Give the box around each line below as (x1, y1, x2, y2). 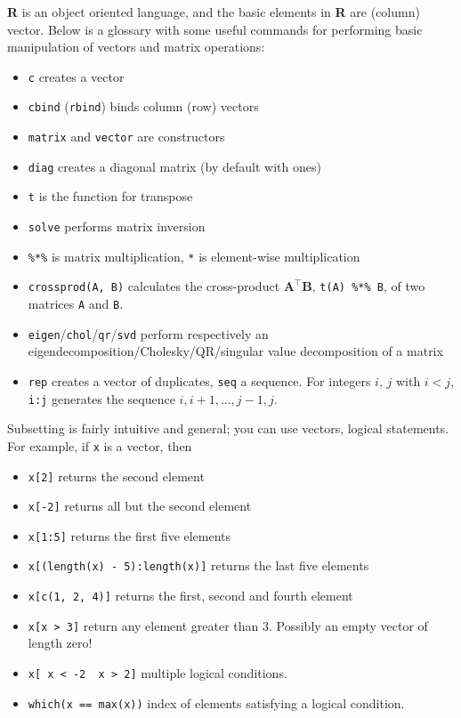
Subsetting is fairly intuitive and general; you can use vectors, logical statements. (7, 419, 449, 438)
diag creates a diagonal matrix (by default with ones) (28, 157, 321, 175)
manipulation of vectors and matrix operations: (7, 37, 265, 56)
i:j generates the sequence (28, 389, 175, 407)
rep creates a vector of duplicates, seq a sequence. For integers (28, 371, 371, 390)
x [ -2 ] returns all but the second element (28, 496, 252, 515)
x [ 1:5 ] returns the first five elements (28, 526, 231, 545)
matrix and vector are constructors (28, 127, 225, 146)
